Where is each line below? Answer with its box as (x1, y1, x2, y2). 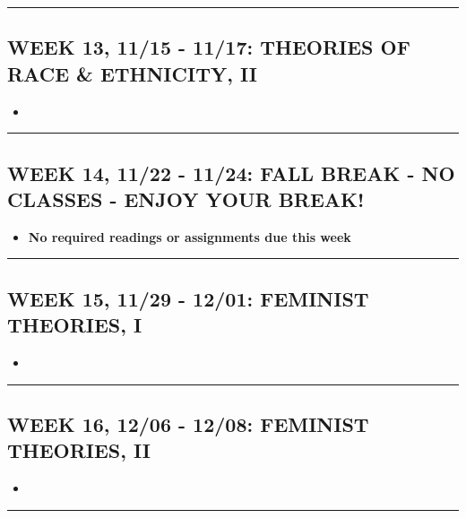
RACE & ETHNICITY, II (7, 59, 257, 87)
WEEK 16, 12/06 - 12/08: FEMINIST (7, 410, 369, 437)
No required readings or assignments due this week (28, 227, 351, 246)
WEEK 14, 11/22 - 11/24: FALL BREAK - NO (7, 159, 455, 186)
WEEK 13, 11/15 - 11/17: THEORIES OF (7, 33, 410, 61)
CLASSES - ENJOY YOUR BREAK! (7, 185, 365, 212)
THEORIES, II (7, 436, 151, 464)
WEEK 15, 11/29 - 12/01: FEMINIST (7, 284, 369, 312)
